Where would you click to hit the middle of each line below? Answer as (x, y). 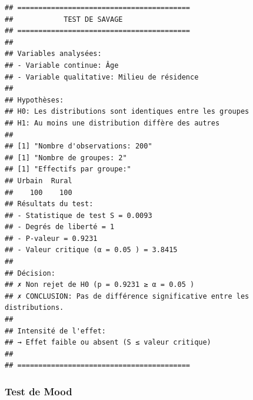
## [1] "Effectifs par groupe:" (68, 169)
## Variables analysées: (53, 54)
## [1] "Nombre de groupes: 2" (66, 158)
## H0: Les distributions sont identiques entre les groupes (127, 112)
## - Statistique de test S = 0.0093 (79, 215)
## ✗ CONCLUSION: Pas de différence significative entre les (127, 296)
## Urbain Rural (39, 181)
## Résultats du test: (49, 204)
